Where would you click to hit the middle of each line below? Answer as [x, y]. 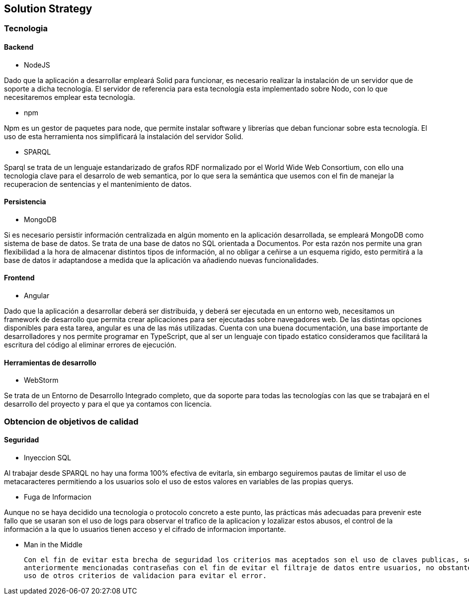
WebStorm [41, 380]
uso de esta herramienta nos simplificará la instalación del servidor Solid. [124, 136]
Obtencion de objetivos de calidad [71, 421]
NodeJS [37, 65]
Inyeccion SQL [48, 457]
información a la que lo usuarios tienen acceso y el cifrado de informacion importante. [145, 529]
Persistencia [25, 202]
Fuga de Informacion [58, 497]
